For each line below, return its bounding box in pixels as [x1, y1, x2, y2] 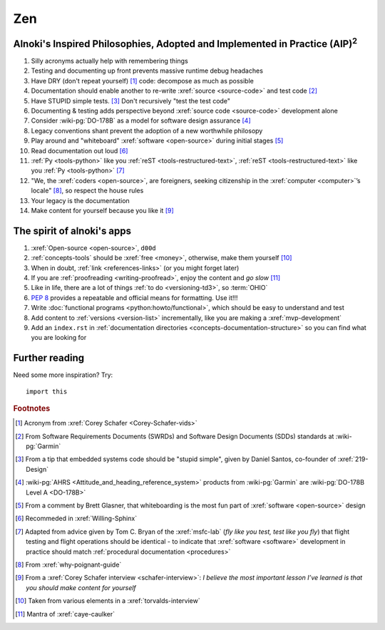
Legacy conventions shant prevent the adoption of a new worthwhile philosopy [31, 126, 263, 135]
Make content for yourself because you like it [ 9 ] [31, 206, 174, 215]
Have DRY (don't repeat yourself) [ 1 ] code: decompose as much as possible [31, 76, 255, 85]
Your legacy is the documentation [31, 196, 130, 205]
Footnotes [13, 403, 51, 413]
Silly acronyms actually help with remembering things [31, 57, 188, 66]
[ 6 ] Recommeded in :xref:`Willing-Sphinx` [15, 514, 138, 523]
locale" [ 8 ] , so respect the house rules [31, 186, 144, 195]
